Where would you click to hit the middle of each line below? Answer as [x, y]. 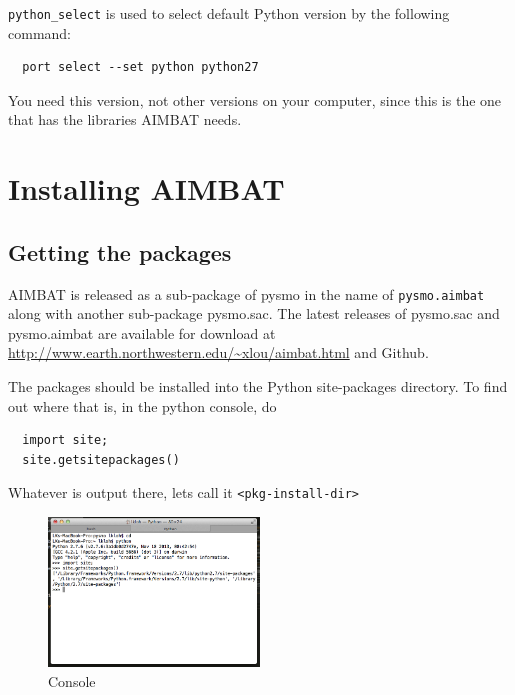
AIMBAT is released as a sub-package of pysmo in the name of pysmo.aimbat [246, 293]
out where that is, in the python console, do [142, 405]
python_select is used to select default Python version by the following [229, 13]
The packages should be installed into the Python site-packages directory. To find [258, 386]
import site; [65, 440]
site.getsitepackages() [101, 459]
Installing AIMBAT [146, 188]
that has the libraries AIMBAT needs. [125, 119]
